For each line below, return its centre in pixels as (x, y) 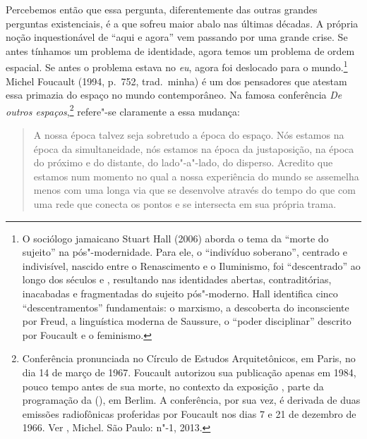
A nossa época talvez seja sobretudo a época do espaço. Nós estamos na (189, 135)
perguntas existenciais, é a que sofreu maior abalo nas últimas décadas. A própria (182, 23)
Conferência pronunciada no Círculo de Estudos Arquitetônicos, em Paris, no (189, 358)
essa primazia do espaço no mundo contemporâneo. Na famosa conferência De (174, 95)
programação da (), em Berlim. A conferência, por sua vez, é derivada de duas (191, 400)
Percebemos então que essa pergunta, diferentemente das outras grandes (162, 9)
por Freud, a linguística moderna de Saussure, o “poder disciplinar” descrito (187, 321)
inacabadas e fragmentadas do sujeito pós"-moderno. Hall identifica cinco (180, 293)
